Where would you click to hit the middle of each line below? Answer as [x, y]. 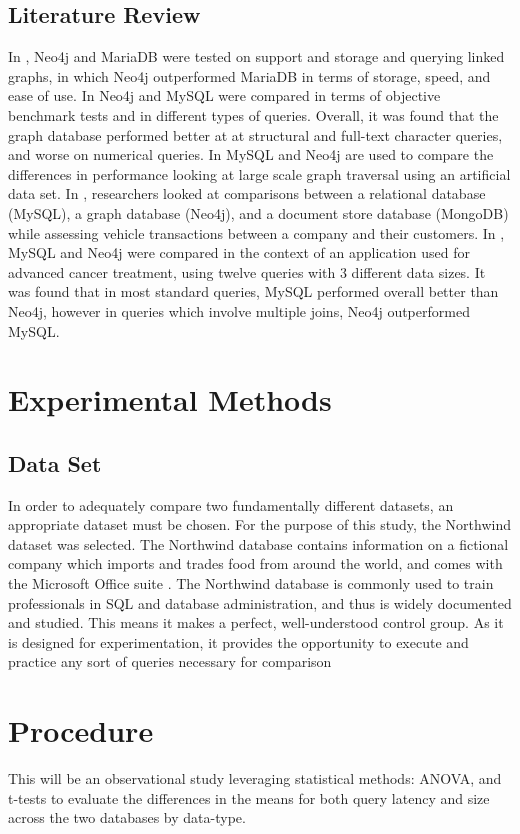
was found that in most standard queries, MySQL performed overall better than [253, 291]
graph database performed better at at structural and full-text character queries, [255, 134]
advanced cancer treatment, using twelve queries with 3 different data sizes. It [247, 271]
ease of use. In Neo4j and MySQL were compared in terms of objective [224, 95]
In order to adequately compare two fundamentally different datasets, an [231, 504]
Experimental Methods [170, 399]
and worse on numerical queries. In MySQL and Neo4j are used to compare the [251, 154]
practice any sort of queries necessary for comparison [170, 661]
